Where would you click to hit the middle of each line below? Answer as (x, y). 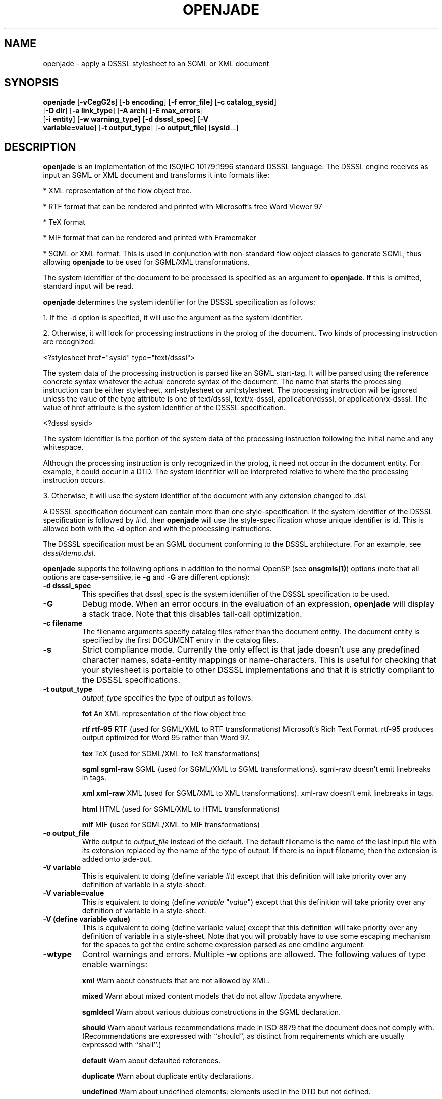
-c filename (63, 623)
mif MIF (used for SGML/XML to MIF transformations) (171, 825)
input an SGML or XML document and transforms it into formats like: (156, 175)
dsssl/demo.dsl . (69, 553)
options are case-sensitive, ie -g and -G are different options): (146, 577)
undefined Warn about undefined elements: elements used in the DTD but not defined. (226, 1092)
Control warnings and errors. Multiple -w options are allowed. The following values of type (254, 954)
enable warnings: (115, 964)
